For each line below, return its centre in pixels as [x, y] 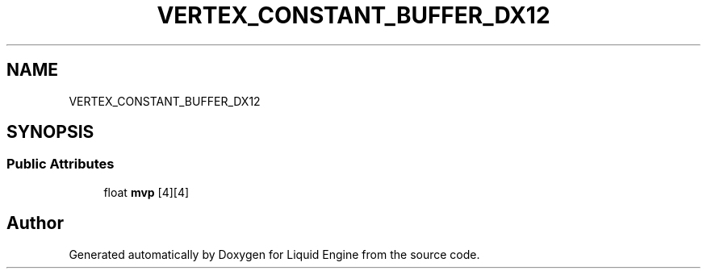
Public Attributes [61, 164]
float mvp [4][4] [146, 192]
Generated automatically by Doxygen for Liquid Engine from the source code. [274, 254]
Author [35, 223]
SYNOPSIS [50, 132]
